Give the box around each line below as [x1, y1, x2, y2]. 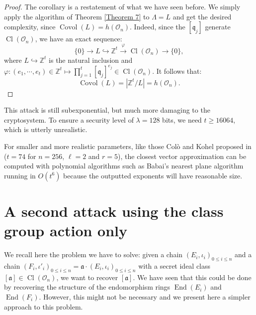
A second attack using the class [4, 201, 224, 221]
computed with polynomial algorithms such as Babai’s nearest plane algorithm [4, 160, 244, 171]
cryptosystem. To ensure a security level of [4, 114, 134, 125]
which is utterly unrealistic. [4, 124, 87, 135]
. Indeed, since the [130, 21, 185, 32]
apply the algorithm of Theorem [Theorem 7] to [4, 11, 150, 21]
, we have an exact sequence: [35, 33, 122, 44]
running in [4, 170, 36, 180]
